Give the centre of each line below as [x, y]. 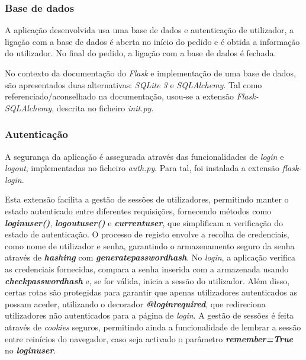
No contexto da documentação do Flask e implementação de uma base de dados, [150, 73]
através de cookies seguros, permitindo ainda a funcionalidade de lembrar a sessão [153, 327]
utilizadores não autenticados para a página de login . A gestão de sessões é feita [149, 315]
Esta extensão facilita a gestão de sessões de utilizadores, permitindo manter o [147, 199]
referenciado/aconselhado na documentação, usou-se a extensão [119, 96]
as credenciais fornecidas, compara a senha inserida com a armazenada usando [147, 269]
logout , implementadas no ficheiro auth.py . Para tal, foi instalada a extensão [142, 168]
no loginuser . [30, 350]
